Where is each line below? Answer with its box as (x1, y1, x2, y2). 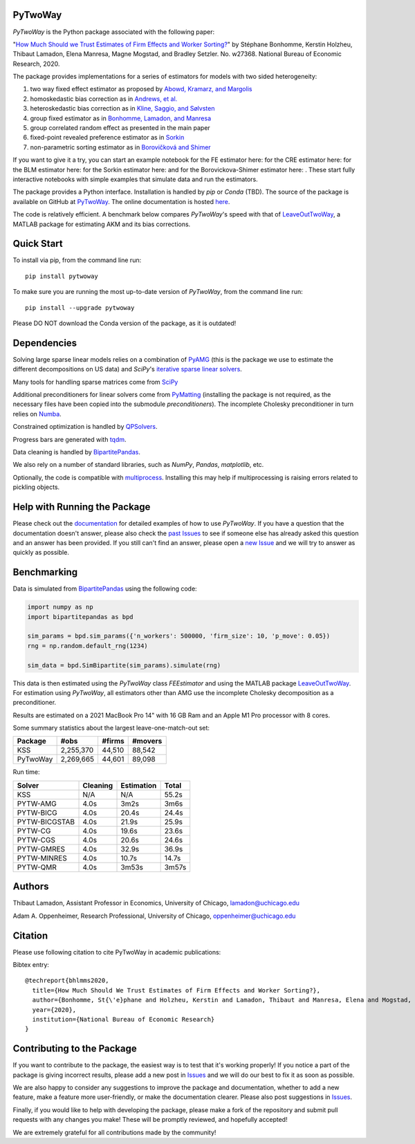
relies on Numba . (12, 409, 62, 418)
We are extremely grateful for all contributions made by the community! (12, 1128, 216, 1136)
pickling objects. (12, 483, 60, 491)
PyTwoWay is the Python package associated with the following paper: (12, 28, 214, 36)
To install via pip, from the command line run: (12, 256, 142, 264)
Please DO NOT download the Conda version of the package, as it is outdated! (12, 319, 237, 328)
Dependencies (12, 337, 77, 349)
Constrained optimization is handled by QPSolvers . (12, 423, 158, 431)
